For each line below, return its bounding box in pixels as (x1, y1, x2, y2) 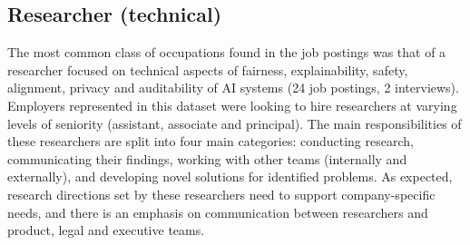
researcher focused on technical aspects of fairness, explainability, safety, (7, 60, 408, 79)
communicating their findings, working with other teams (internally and (7, 149, 407, 168)
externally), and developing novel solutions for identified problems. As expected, (7, 167, 453, 186)
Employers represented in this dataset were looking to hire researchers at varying (7, 95, 457, 114)
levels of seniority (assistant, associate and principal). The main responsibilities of (7, 113, 462, 132)
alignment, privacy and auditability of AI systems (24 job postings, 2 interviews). (7, 78, 459, 97)
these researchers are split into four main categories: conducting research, (7, 132, 414, 151)
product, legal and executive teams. (7, 220, 205, 240)
